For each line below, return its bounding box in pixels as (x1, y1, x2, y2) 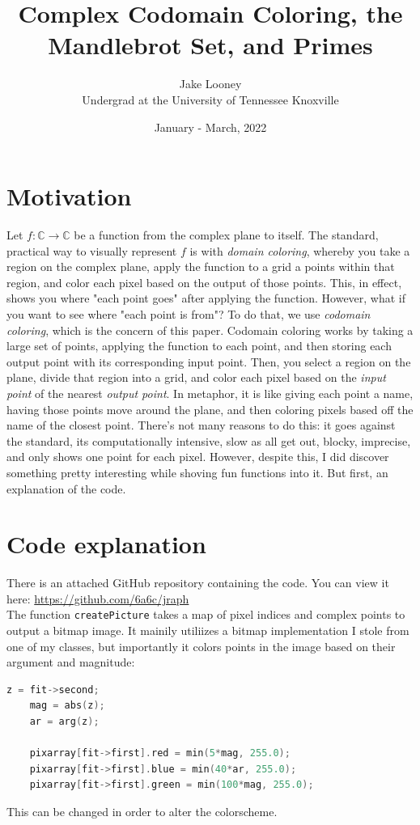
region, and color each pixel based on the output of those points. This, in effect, (6, 273, 402, 290)
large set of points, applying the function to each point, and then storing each (6, 337, 392, 354)
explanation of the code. (6, 480, 126, 497)
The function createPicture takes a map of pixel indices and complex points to (6, 606, 405, 623)
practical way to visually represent (6, 242, 177, 259)
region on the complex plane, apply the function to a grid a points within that (6, 258, 395, 275)
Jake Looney (179, 75, 242, 92)
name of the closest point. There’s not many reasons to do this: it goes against (6, 417, 396, 434)
